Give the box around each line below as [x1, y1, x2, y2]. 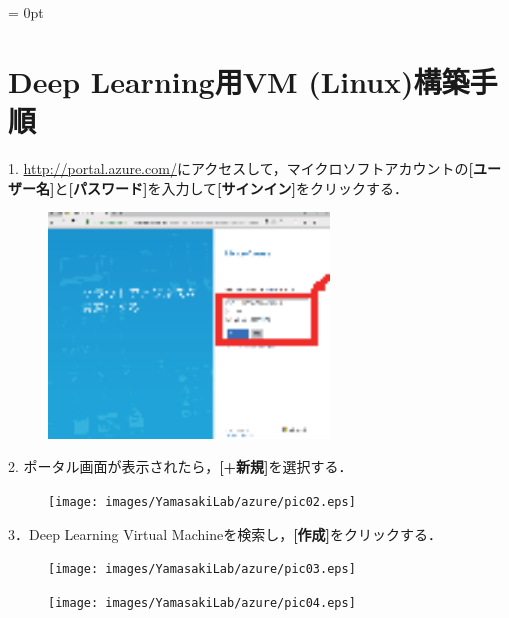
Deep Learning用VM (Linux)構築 [8, 60, 470, 101]
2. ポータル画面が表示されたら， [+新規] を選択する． [8, 456, 353, 477]
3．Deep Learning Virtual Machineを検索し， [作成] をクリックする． [8, 523, 443, 544]
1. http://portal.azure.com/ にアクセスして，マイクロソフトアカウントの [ [8, 157, 473, 178]
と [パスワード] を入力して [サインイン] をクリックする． [54, 177, 408, 198]
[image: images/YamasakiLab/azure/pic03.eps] [48, 562, 356, 577]
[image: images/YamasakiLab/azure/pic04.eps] [48, 595, 356, 610]
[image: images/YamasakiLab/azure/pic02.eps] [48, 495, 356, 510]
